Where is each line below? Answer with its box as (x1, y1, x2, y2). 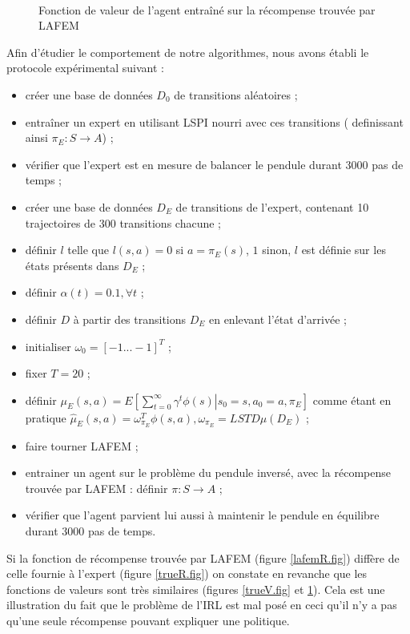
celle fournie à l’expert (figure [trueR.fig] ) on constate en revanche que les (6, 565, 368, 582)
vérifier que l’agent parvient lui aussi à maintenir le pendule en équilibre (25, 507, 380, 523)
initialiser (25, 337, 71, 354)
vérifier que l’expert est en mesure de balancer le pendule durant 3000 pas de (25, 155, 404, 172)
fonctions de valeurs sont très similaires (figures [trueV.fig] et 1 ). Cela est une (6, 580, 385, 597)
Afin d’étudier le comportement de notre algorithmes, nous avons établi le (6, 43, 369, 60)
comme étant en (312, 391, 392, 408)
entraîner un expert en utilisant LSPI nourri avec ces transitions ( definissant (25, 113, 404, 130)
